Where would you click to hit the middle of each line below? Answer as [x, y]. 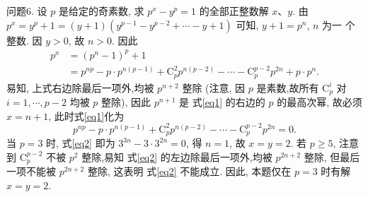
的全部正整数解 [234, 11]
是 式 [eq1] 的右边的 [222, 102]
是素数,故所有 [288, 87]
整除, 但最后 [332, 156]
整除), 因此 [126, 102]
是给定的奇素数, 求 [101, 11]
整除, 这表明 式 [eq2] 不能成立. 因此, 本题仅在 [189, 171]
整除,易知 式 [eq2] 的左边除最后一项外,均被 [177, 156]
